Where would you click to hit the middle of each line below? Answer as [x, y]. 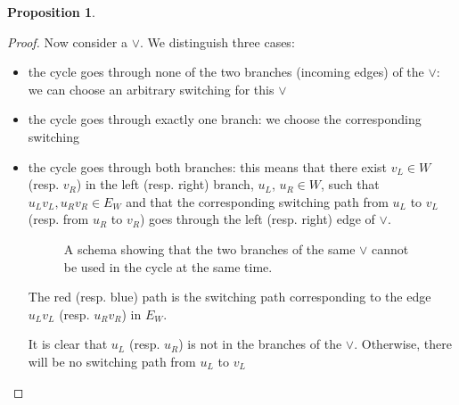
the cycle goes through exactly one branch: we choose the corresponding [225, 119]
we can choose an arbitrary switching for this [151, 89]
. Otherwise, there [403, 344]
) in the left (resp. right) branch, [165, 184]
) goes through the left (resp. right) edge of [257, 219]
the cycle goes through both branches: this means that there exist [208, 166]
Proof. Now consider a [67, 41]
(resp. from [58, 219]
